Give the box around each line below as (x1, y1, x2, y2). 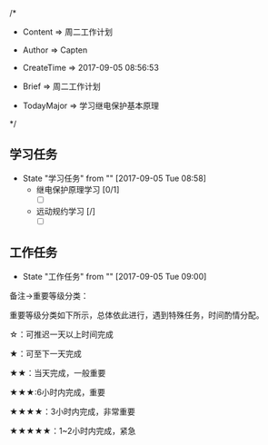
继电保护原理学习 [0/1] (35, 183, 120, 194)
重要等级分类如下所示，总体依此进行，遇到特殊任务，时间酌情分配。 (9, 309, 264, 321)
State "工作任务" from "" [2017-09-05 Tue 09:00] (22, 271, 207, 282)
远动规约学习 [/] (35, 205, 95, 216)
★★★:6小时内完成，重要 (9, 386, 106, 398)
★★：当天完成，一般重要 (9, 367, 106, 378)
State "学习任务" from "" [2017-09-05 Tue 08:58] (22, 173, 207, 183)
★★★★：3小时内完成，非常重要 (9, 406, 136, 417)
